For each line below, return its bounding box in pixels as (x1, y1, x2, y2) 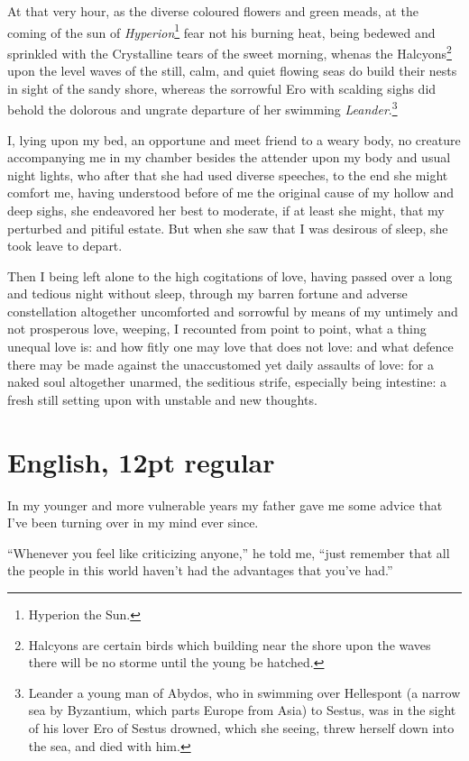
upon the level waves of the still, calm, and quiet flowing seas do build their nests (7, 61, 457, 80)
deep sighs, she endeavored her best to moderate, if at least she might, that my (7, 200, 445, 219)
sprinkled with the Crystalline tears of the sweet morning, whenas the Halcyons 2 (7, 41, 452, 62)
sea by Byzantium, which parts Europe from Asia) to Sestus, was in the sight (28, 701, 456, 720)
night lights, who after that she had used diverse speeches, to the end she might (7, 165, 448, 184)
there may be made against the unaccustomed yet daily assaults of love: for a (7, 354, 434, 373)
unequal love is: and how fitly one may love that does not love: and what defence (7, 337, 454, 356)
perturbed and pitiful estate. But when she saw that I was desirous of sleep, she (7, 218, 448, 237)
